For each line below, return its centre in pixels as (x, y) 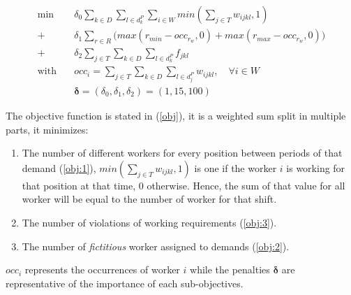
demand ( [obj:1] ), (59, 167)
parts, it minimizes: (47, 129)
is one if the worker (236, 167)
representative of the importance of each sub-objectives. (125, 283)
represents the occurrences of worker (102, 269)
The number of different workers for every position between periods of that (182, 153)
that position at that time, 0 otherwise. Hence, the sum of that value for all (184, 185)
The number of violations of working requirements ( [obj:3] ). (149, 222)
